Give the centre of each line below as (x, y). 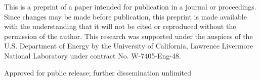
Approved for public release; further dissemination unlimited (98, 72)
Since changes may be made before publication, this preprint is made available (125, 16)
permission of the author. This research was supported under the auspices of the (128, 36)
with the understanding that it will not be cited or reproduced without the (120, 26)
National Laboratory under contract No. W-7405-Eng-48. (93, 55)
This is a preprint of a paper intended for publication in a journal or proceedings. (130, 6)
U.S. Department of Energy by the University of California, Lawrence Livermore (129, 46)
